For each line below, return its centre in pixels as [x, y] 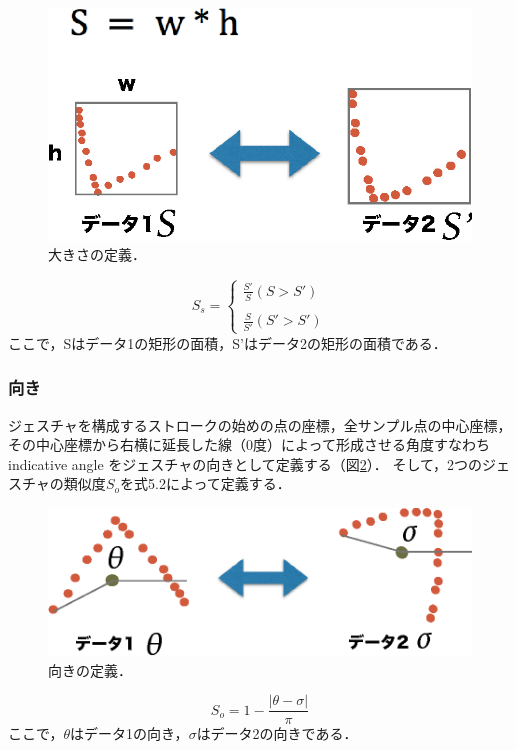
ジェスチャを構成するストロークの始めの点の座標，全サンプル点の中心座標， [260, 424]
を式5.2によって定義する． [205, 483]
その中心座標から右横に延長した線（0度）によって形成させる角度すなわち [249, 444]
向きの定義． [90, 669]
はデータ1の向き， [129, 733]
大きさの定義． [97, 254]
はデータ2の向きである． [277, 733]
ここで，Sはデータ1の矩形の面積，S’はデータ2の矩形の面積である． [227, 342]
